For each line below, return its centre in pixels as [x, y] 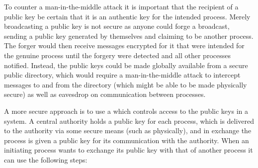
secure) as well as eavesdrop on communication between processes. [105, 94]
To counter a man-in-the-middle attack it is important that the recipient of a [121, 6]
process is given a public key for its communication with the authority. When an [127, 140]
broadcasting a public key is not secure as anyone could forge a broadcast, [117, 26]
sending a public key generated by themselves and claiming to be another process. [129, 36]
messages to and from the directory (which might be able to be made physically [126, 84]
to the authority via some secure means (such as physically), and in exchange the [128, 130]
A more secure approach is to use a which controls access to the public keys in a [126, 111]
